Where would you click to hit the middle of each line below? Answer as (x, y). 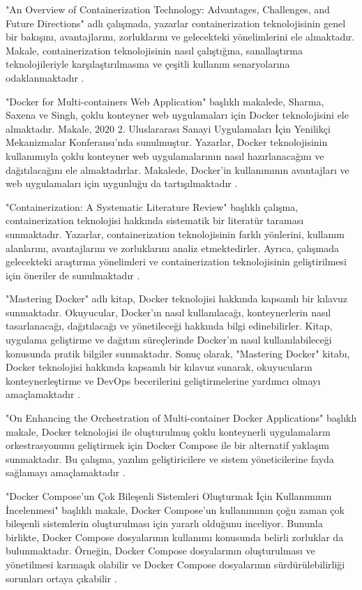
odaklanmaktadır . (45, 77)
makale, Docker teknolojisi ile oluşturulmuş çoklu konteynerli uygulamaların (168, 431)
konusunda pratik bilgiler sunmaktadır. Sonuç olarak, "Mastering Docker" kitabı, (178, 353)
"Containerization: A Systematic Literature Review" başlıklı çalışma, (152, 206)
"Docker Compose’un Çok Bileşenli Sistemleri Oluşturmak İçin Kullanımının (169, 496)
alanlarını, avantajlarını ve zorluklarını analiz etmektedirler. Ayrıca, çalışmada (172, 248)
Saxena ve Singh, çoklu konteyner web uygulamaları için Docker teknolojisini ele (177, 115)
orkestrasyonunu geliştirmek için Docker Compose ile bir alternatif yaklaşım (167, 445)
